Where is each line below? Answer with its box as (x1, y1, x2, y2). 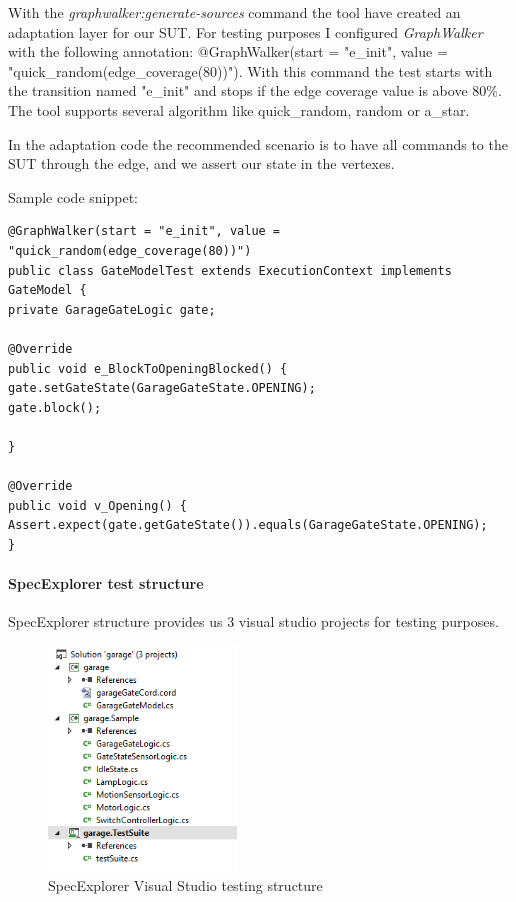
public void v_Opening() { (8, 498, 187, 513)
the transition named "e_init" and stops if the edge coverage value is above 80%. (8, 80, 502, 101)
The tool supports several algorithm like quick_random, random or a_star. (8, 99, 470, 120)
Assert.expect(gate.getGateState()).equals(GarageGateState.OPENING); (8, 518, 488, 533)
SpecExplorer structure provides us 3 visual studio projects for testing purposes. (8, 611, 499, 632)
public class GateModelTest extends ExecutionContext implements (8, 263, 452, 278)
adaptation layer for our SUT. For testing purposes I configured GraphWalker (8, 21, 483, 42)
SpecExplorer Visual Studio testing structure (48, 875, 323, 896)
